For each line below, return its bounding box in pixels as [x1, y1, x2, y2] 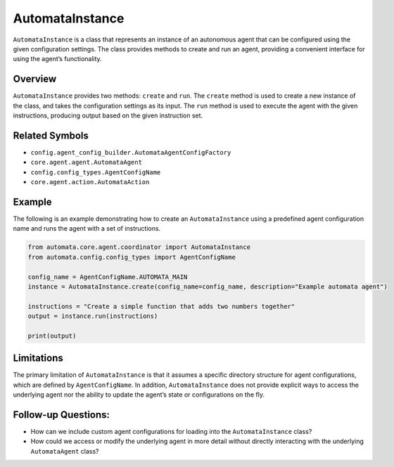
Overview [13, 73, 57, 85]
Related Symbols [13, 129, 89, 141]
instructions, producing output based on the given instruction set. [13, 111, 203, 120]
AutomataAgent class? [30, 447, 99, 455]
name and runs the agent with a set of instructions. [13, 224, 161, 233]
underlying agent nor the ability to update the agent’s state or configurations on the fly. [13, 390, 265, 399]
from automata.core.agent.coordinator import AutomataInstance [27, 243, 251, 251]
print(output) [27, 331, 77, 340]
